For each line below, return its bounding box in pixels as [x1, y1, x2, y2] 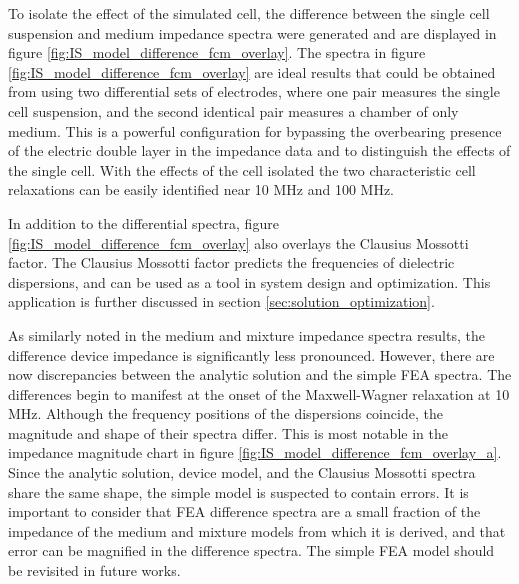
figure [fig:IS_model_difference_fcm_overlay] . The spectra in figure [8, 42, 426, 63]
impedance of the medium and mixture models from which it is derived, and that [8, 520, 506, 541]
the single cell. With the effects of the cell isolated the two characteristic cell [8, 159, 476, 180]
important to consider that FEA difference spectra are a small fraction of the [8, 501, 481, 522]
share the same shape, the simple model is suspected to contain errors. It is [8, 481, 469, 502]
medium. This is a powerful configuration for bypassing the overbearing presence [8, 120, 502, 141]
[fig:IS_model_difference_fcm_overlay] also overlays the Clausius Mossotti [8, 232, 469, 253]
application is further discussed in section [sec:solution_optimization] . [8, 291, 435, 312]
